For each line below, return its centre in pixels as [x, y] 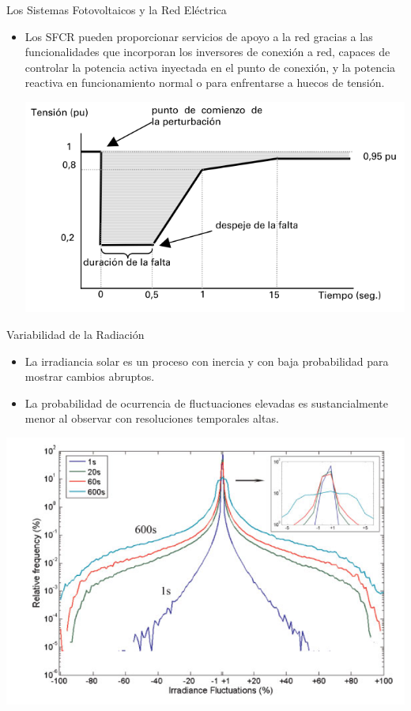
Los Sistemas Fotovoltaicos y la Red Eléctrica [117, 9]
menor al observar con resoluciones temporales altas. [152, 418]
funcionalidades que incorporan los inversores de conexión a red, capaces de [207, 52]
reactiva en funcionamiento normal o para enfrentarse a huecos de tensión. [205, 83]
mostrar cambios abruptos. [90, 376]
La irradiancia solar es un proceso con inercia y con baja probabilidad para [207, 361]
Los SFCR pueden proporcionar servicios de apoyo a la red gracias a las [199, 36]
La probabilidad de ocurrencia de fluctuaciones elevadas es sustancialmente [206, 403]
